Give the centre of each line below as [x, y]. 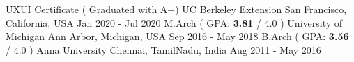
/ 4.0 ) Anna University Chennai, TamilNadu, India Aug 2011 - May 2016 [163, 49]
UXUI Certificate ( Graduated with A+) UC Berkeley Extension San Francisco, [176, 9]
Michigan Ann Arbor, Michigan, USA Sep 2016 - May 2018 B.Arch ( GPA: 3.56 [177, 36]
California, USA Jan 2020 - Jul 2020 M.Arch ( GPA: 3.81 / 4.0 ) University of [174, 22]
